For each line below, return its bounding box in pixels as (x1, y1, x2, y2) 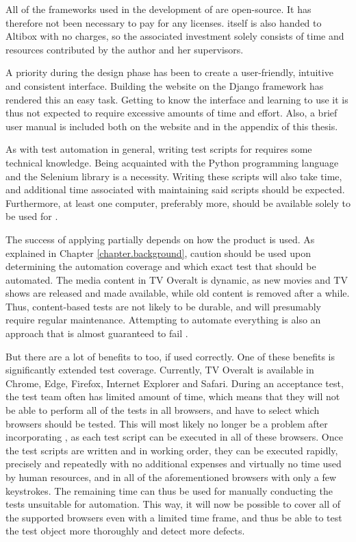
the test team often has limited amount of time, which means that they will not (5, 389, 340, 404)
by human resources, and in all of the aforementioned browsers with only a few (5, 470, 337, 484)
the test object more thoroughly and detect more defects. (5, 523, 245, 538)
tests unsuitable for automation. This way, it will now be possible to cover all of (5, 497, 340, 511)
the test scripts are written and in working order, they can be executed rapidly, (5, 443, 338, 457)
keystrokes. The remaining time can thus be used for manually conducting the (5, 483, 333, 497)
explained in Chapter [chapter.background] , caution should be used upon (5, 245, 311, 260)
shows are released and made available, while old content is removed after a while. (5, 286, 350, 300)
